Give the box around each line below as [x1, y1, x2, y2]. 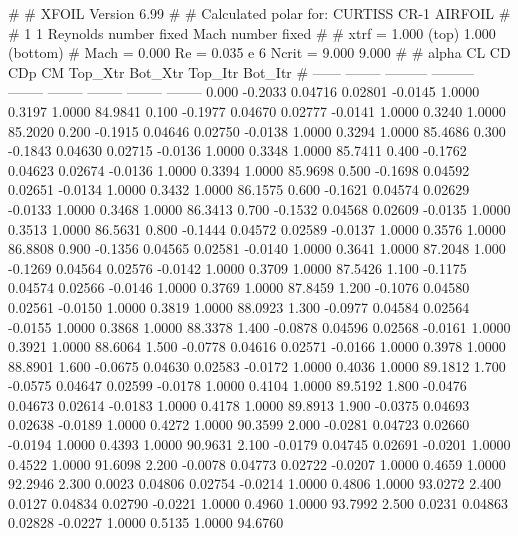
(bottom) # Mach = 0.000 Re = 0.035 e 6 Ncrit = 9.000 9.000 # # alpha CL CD [8, 42, 511, 63]
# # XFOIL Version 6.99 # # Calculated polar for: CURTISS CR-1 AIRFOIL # [8, 3, 511, 23]
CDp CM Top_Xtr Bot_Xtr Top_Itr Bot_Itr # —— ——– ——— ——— [8, 61, 474, 82]
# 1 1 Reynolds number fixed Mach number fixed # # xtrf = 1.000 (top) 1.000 [8, 22, 496, 43]
